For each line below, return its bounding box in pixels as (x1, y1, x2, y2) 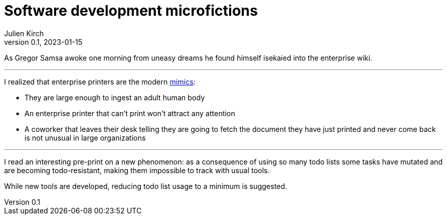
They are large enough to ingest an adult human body (24, 93, 205, 102)
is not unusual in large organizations (24, 133, 146, 142)
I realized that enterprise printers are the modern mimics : (4, 77, 196, 86)
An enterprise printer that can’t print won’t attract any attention (24, 108, 235, 118)
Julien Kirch (4, 29, 44, 38)
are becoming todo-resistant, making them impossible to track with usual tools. (4, 166, 270, 175)
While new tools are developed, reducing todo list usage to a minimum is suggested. (4, 181, 287, 190)
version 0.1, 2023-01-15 (4, 37, 83, 46)
